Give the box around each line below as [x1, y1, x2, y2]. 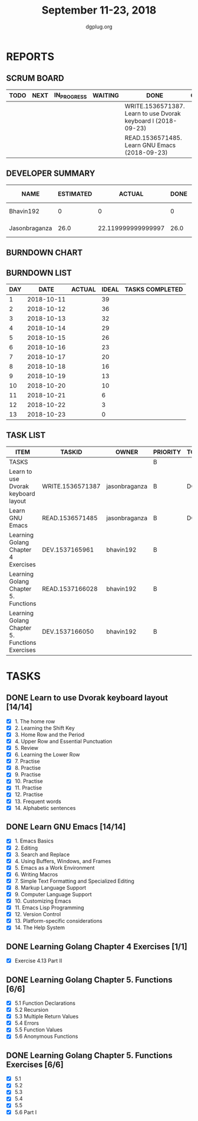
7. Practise [14, 758, 40, 765]
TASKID [60, 448, 82, 456]
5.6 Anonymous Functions [14, 1033, 78, 1040]
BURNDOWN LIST [6, 268, 72, 278]
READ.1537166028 [42, 585, 98, 593]
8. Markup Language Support [14, 884, 87, 891]
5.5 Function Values [14, 1026, 63, 1033]
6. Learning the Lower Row [14, 751, 80, 758]
